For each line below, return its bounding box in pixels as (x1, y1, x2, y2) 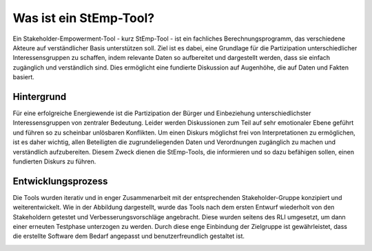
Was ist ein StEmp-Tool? (12, 10, 155, 26)
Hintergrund (12, 90, 67, 103)
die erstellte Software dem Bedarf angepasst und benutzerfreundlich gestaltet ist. (12, 232, 245, 241)
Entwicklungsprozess (12, 175, 108, 187)
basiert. (12, 73, 34, 81)
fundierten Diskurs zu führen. (12, 157, 96, 165)
